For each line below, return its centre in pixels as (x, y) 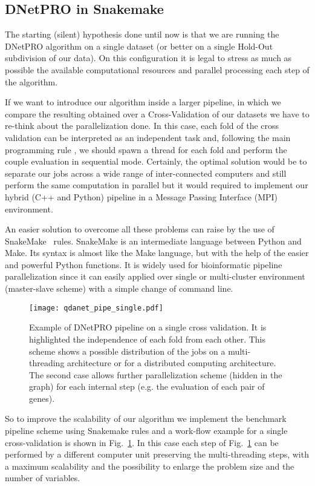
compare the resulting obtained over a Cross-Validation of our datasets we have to (157, 113)
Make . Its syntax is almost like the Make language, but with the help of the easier (157, 253)
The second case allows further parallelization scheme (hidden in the (156, 374)
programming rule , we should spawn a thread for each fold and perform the (146, 149)
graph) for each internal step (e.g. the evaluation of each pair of (147, 386)
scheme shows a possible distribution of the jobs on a (127, 351)
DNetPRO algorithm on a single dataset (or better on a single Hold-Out (139, 46)
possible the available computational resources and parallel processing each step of (157, 69)
